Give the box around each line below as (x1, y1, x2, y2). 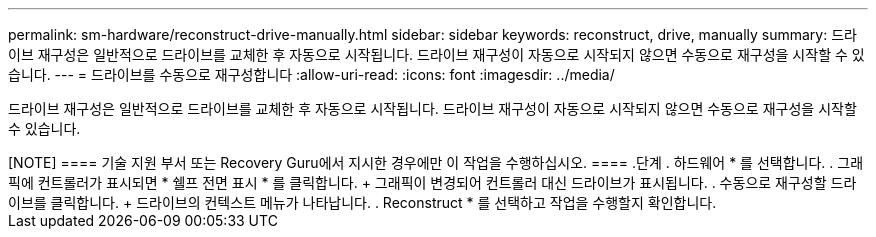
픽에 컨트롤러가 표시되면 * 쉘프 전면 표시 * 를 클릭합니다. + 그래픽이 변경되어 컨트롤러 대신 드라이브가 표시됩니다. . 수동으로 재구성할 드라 (8, 174, 857, 191)
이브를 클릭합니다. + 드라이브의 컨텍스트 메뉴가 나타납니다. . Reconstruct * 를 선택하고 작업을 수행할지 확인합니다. (8, 194, 717, 211)
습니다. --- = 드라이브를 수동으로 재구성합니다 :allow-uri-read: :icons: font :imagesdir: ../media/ (8, 66, 615, 83)
